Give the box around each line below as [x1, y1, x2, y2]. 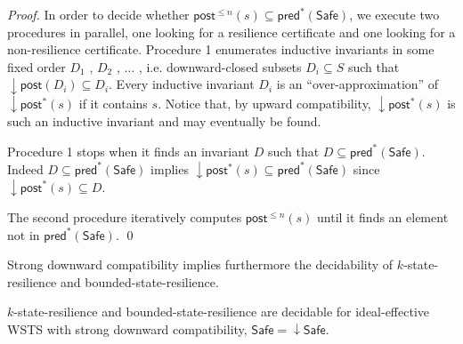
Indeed [7, 159, 44, 178]
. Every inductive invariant [109, 75, 255, 93]
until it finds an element [317, 208, 449, 226]
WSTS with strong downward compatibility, [7, 319, 248, 338]
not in [7, 225, 40, 244]
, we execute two [349, 5, 440, 23]
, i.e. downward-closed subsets [138, 57, 302, 76]
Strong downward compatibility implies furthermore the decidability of [7, 255, 394, 274]
